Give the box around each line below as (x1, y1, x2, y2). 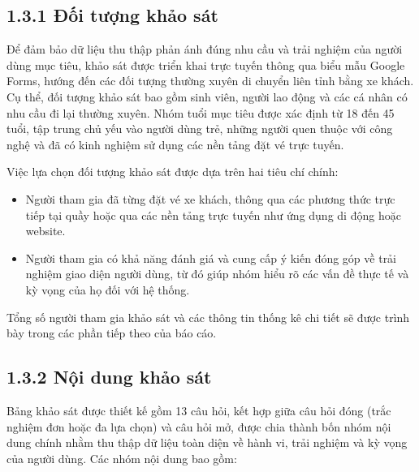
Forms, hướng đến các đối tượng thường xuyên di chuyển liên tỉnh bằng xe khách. (6, 72, 414, 89)
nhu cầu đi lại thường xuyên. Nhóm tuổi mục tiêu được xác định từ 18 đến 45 (6, 104, 395, 121)
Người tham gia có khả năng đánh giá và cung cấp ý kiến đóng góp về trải (25, 249, 397, 266)
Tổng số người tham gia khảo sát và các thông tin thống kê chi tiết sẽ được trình (6, 308, 410, 325)
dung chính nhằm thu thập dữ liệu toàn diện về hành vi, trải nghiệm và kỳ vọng (6, 434, 408, 451)
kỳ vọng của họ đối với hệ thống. (25, 281, 190, 298)
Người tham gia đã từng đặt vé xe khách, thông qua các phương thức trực (25, 190, 395, 207)
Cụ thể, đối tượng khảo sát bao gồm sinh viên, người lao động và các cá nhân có (6, 88, 408, 105)
